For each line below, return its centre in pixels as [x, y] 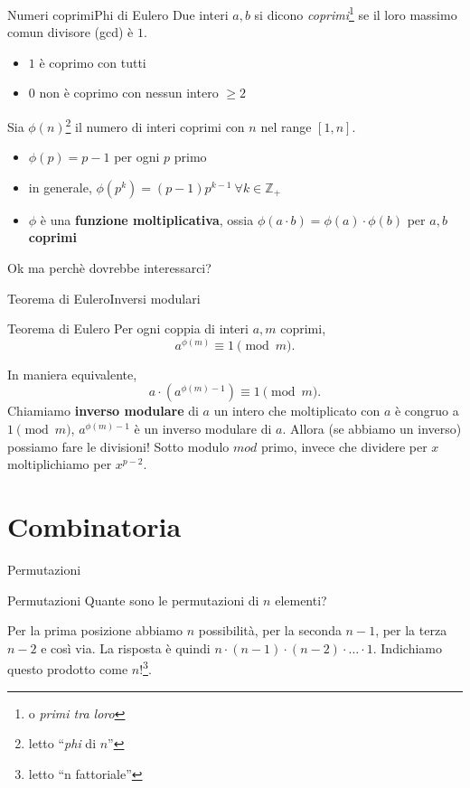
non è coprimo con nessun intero [129, 93]
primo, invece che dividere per [344, 446]
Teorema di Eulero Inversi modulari [104, 298]
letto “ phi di [62, 743]
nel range [286, 126]
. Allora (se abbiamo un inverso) [372, 429]
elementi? [301, 600]
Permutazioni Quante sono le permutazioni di [133, 600]
